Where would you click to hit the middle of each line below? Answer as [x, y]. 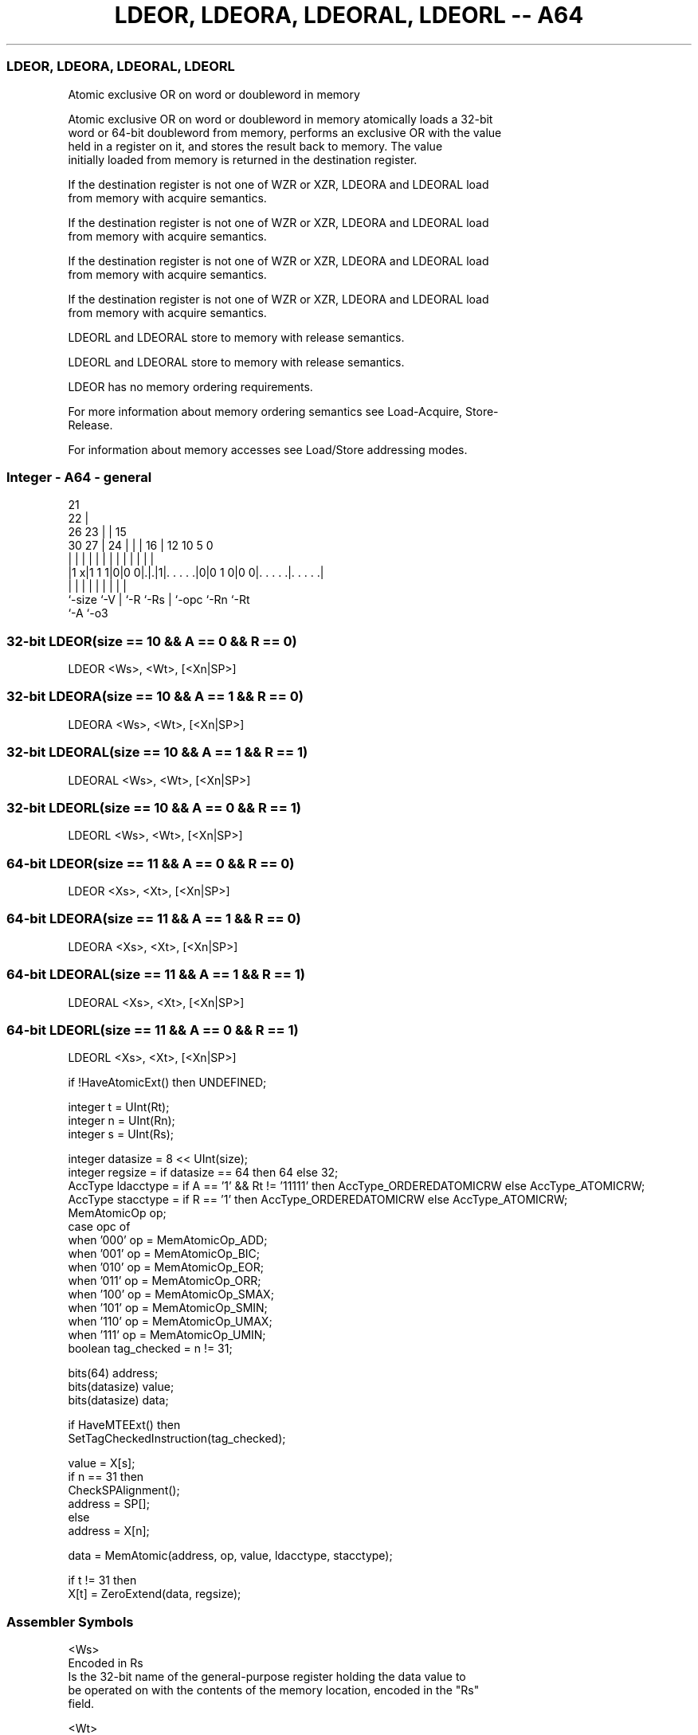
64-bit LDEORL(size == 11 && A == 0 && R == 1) [153, 1030]
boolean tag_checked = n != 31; [150, 1349]
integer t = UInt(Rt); [119, 1107]
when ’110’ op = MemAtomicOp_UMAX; [170, 1322]
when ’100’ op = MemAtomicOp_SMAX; [171, 1294]
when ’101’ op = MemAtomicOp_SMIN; [168, 1308]
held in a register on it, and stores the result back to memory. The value [255, 146]
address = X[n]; [109, 1531]
